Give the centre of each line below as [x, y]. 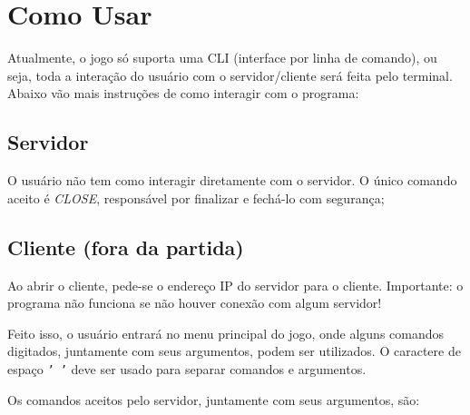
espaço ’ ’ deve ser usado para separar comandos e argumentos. [187, 368]
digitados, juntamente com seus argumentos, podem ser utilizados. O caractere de [234, 351]
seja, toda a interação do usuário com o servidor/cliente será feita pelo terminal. [230, 75]
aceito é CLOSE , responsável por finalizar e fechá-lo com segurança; [196, 198]
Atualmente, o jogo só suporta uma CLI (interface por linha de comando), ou [222, 58]
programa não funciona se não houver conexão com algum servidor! [195, 303]
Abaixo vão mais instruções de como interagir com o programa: [183, 93]
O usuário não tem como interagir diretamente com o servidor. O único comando [232, 180]
